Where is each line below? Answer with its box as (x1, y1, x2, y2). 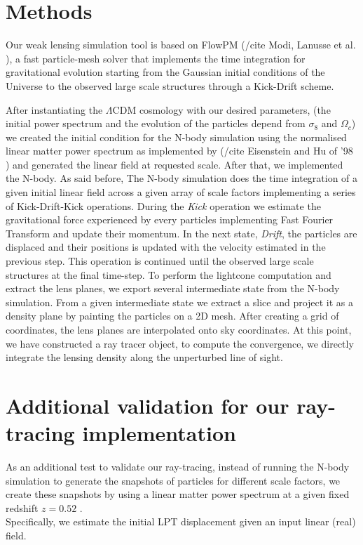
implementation (82, 419, 236, 447)
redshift (6, 500, 39, 515)
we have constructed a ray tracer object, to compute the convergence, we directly (6, 336, 354, 350)
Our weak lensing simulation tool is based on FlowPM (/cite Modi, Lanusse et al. (6, 37, 356, 52)
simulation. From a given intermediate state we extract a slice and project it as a (6, 294, 354, 309)
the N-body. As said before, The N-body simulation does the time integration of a (6, 171, 358, 185)
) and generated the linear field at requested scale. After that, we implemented (6, 157, 343, 171)
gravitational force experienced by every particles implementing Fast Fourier (6, 212, 334, 227)
